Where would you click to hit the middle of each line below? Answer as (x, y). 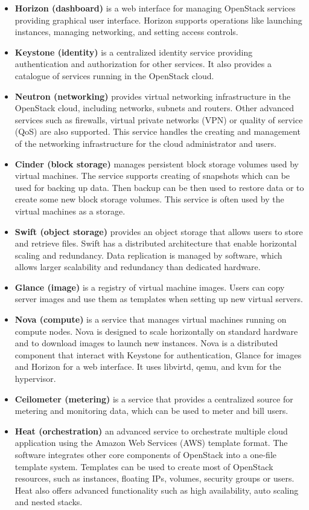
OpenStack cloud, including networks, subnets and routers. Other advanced (154, 108)
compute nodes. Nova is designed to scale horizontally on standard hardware (156, 331)
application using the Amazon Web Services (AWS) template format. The (151, 443)
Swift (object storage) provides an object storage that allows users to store (159, 231)
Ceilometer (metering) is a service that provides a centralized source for (154, 399)
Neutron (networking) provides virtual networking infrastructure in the (153, 96)
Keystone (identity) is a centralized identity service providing (134, 52)
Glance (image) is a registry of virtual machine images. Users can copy (150, 287)
